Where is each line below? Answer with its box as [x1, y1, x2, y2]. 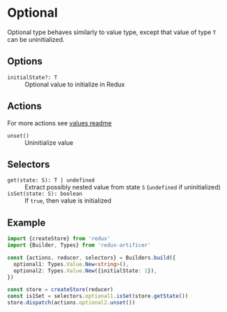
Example [7, 217, 46, 228]
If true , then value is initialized [24, 196, 111, 205]
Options [7, 56, 43, 68]
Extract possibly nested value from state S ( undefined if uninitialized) [24, 183, 221, 192]
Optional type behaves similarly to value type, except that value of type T [7, 28, 217, 36]
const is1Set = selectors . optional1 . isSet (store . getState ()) [7, 292, 189, 300]
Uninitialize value [24, 138, 74, 147]
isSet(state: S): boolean [7, 190, 82, 198]
